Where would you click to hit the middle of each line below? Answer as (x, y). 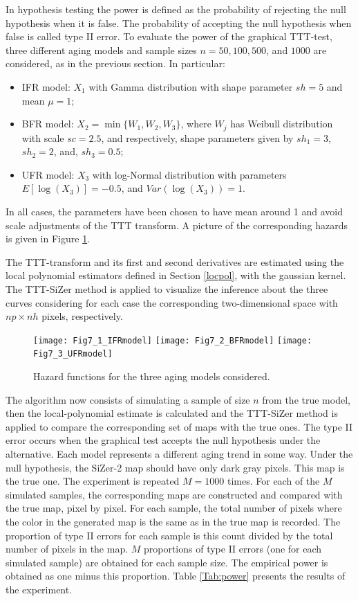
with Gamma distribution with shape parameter (191, 86)
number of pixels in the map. (67, 549)
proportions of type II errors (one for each (233, 549)
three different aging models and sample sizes (101, 50)
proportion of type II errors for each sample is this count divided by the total (169, 535)
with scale (43, 137)
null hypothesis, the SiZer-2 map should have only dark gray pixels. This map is (175, 467)
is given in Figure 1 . (48, 239)
